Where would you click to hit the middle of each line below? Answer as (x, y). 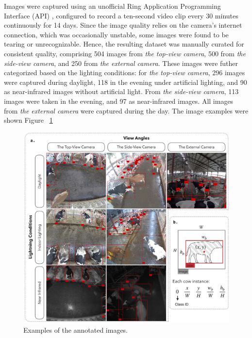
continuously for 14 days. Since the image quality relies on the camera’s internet (123, 25)
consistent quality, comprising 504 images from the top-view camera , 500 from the (125, 53)
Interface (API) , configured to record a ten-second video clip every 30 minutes (121, 15)
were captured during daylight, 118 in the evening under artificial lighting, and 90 (126, 82)
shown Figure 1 (28, 120)
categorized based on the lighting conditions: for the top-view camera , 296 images (125, 72)
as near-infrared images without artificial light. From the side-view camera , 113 (121, 91)
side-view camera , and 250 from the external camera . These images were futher (121, 63)
